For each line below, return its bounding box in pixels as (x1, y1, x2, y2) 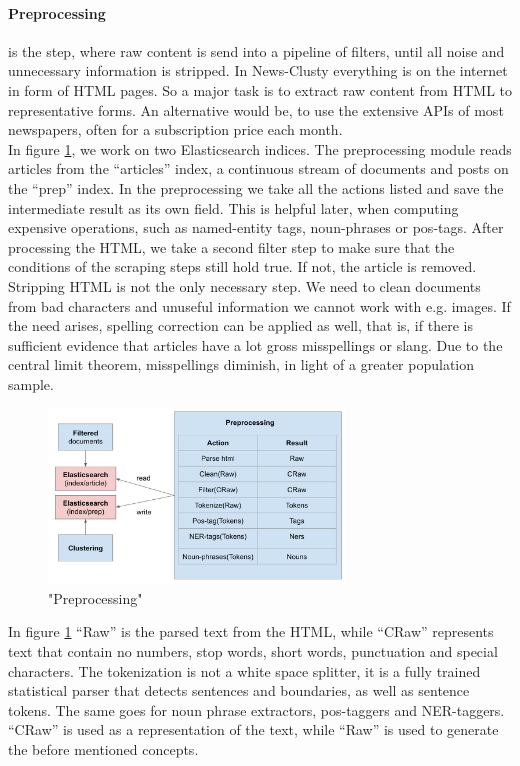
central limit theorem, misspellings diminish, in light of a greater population (8, 354, 475, 375)
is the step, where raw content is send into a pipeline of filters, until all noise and (8, 40, 505, 61)
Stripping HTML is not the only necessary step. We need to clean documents (8, 275, 481, 296)
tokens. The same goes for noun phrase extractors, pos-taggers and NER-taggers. (8, 699, 505, 720)
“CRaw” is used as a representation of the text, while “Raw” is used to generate (8, 719, 499, 740)
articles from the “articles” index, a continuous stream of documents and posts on (8, 158, 509, 179)
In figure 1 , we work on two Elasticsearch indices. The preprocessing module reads (8, 138, 512, 159)
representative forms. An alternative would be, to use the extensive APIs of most (8, 99, 504, 120)
